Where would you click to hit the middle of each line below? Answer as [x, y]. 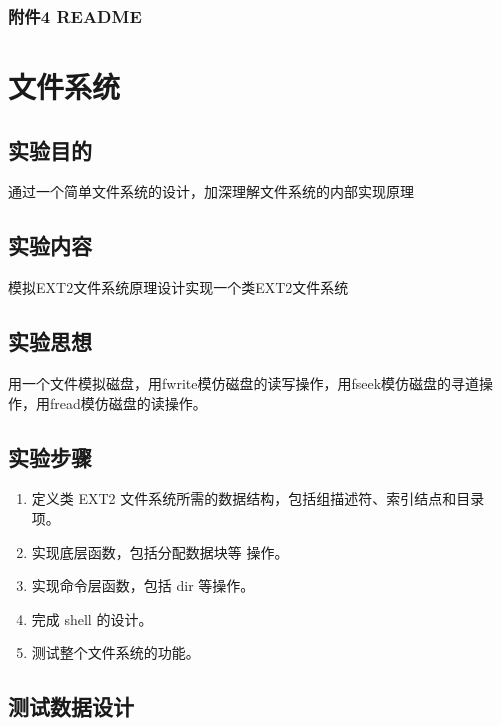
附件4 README [75, 15]
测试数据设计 [71, 706]
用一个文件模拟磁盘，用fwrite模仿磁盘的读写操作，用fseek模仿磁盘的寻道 [244, 383]
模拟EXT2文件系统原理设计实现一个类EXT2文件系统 [178, 287]
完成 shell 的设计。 [92, 618]
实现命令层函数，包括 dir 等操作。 [143, 585]
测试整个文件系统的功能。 [115, 652]
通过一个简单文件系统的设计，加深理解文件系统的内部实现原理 [211, 191]
